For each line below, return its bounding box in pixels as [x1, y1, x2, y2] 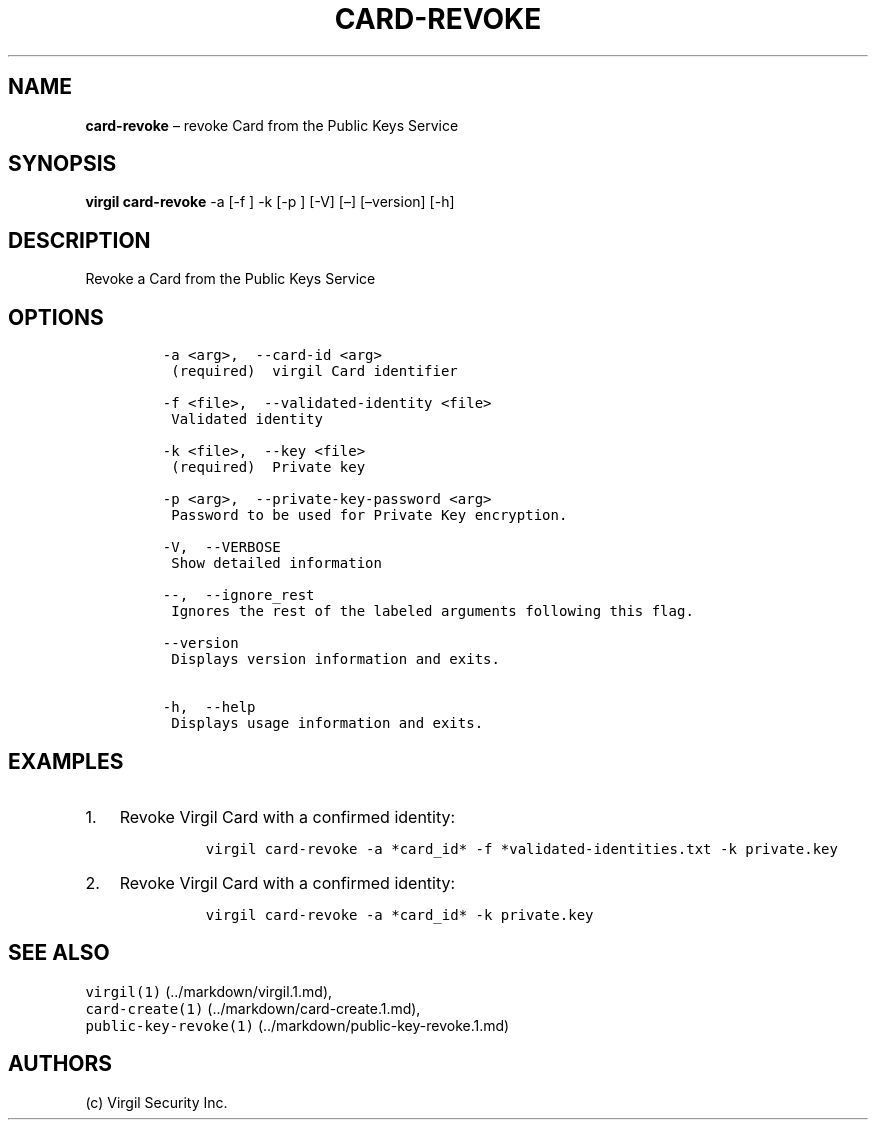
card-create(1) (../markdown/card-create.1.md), [85, 999, 421, 1017]
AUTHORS [8, 1051, 113, 1077]
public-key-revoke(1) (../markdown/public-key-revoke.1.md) [85, 1016, 510, 1034]
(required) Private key [171, 459, 366, 476]
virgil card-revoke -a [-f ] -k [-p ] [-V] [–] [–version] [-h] [85, 193, 455, 211]
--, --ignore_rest [162, 587, 315, 604]
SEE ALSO [8, 940, 110, 966]
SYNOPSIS [8, 151, 117, 177]
